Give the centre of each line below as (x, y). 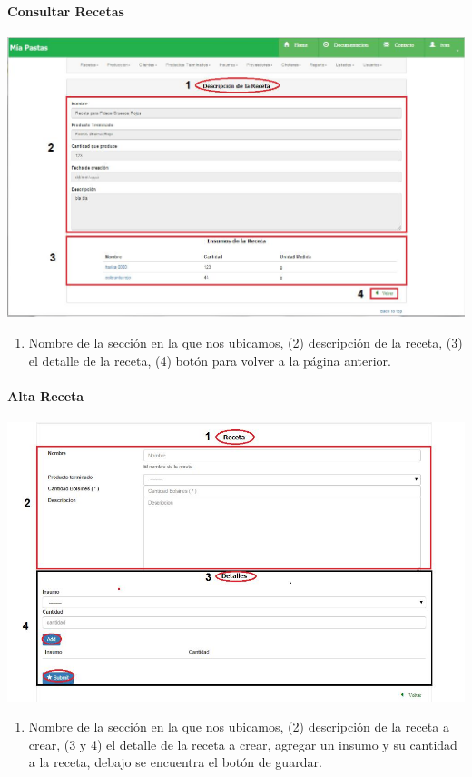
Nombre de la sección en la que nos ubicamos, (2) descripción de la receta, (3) (246, 342)
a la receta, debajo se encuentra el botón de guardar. (175, 762)
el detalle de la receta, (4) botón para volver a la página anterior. (210, 360)
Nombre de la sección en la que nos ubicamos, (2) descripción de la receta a (239, 727)
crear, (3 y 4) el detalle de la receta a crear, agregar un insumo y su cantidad (243, 744)
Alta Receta (46, 395)
